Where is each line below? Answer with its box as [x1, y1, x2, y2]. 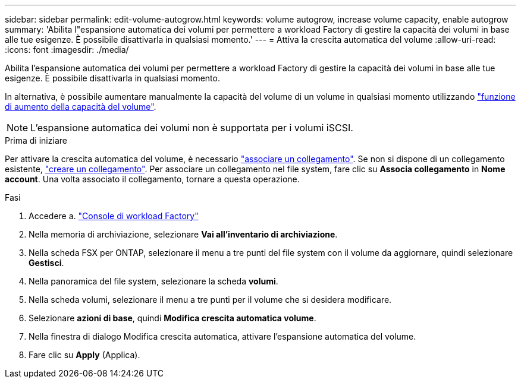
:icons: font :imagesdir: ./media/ [5, 45, 129, 55]
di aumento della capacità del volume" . [5, 102, 156, 112]
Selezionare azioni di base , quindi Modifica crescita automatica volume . [29, 313, 316, 323]
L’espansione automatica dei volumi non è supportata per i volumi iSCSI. [30, 122, 353, 134]
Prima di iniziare [5, 135, 67, 145]
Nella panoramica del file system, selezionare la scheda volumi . [29, 276, 278, 286]
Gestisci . [29, 258, 64, 268]
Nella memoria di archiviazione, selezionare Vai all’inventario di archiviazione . [29, 229, 338, 239]
